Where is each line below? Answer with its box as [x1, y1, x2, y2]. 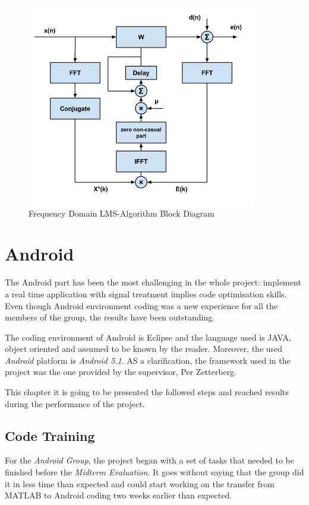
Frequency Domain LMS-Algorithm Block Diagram [29, 207, 215, 219]
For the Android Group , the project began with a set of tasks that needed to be [5, 454, 294, 466]
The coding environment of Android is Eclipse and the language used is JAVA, [5, 331, 291, 343]
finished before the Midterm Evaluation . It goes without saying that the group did [5, 466, 304, 478]
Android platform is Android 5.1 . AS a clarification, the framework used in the [5, 354, 291, 366]
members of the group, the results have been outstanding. [5, 311, 215, 323]
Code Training [5, 426, 95, 444]
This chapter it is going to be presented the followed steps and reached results [5, 386, 289, 398]
